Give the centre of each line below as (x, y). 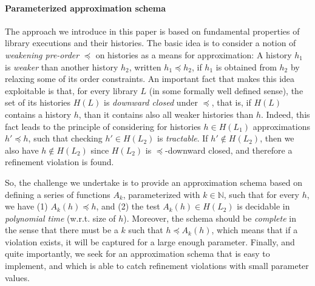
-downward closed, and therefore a (229, 150)
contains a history (38, 114)
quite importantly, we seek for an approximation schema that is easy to (137, 254)
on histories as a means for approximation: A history (194, 54)
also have (22, 150)
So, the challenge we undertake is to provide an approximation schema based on (154, 182)
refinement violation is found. (59, 162)
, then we (277, 138)
